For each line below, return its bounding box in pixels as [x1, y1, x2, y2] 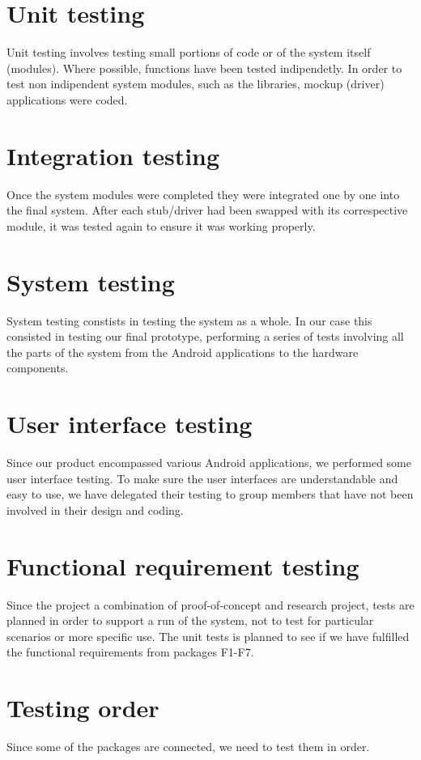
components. [6, 359, 69, 376]
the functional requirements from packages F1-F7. [6, 643, 254, 660]
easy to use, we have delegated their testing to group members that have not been [6, 486, 414, 503]
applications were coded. [6, 91, 128, 108]
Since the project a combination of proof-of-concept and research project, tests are [6, 596, 415, 613]
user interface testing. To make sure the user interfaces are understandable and [6, 469, 398, 486]
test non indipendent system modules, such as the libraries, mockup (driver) [6, 75, 385, 92]
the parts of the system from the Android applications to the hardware [6, 343, 359, 360]
